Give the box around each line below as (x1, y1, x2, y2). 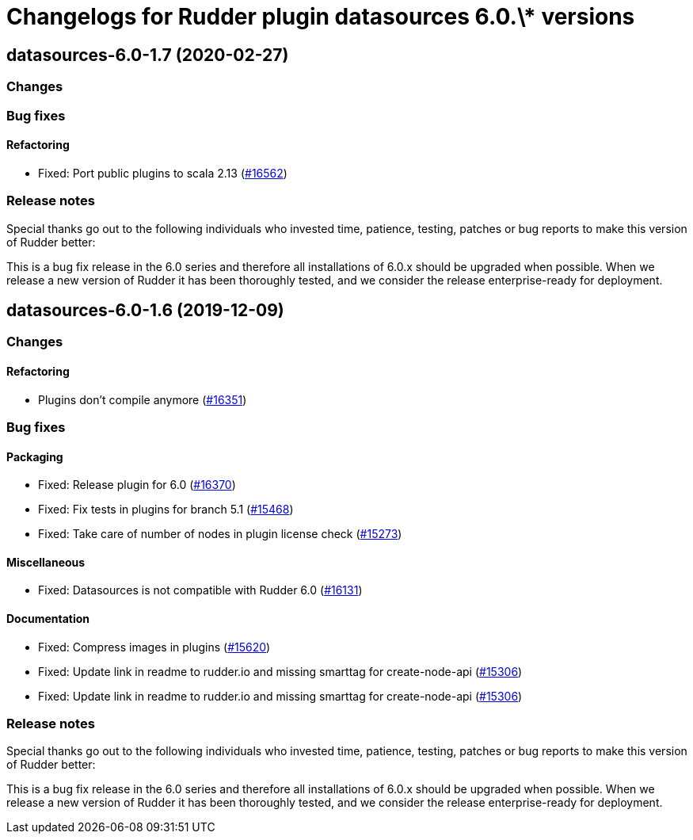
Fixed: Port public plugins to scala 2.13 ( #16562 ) (38, 166, 287, 180)
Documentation (6, 612, 90, 625)
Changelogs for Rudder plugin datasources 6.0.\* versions (6, 3, 635, 30)
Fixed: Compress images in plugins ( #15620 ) (38, 640, 271, 654)
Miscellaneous (6, 555, 86, 569)
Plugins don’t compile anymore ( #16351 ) (38, 392, 247, 407)
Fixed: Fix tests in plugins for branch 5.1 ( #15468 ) (38, 502, 294, 517)
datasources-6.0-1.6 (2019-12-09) (6, 300, 284, 320)
